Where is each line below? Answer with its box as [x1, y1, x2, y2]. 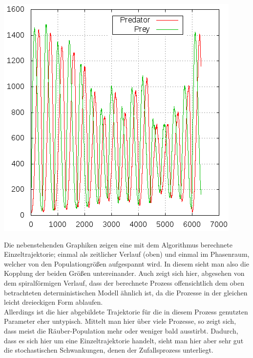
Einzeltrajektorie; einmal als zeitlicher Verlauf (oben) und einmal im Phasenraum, [4, 249, 250, 259]
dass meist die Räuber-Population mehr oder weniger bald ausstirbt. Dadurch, [4, 325, 238, 336]
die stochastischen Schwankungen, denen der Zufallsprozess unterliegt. [4, 345, 213, 355]
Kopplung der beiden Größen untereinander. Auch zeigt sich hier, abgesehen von [4, 268, 245, 278]
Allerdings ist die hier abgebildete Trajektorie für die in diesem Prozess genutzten [4, 306, 248, 316]
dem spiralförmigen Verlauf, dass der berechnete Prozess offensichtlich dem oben [4, 277, 245, 288]
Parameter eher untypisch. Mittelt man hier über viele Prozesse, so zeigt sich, [4, 316, 236, 326]
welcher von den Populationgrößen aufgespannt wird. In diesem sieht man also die [4, 258, 249, 268]
